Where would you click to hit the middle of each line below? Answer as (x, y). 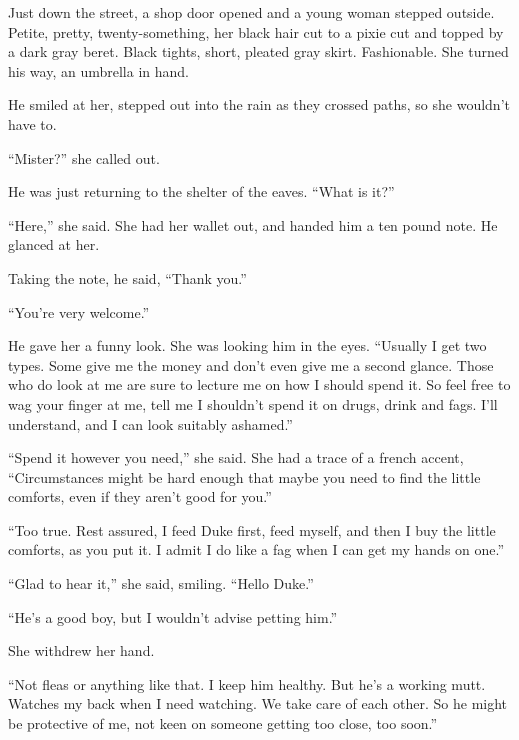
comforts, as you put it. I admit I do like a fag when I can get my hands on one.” (256, 549)
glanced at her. (54, 244)
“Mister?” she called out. (84, 157)
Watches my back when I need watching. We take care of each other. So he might (258, 703)
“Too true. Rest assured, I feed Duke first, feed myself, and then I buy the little (252, 529)
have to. (32, 123)
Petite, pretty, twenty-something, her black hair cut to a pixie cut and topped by (256, 31)
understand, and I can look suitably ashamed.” (150, 423)
